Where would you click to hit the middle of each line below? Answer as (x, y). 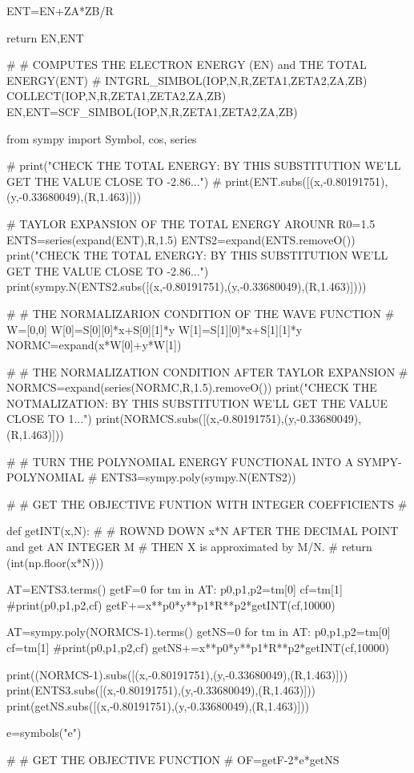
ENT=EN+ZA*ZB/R (60, 10)
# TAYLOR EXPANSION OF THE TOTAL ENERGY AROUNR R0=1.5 (191, 223)
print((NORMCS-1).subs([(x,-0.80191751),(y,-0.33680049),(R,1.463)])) (177, 674)
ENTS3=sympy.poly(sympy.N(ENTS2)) (199, 477)
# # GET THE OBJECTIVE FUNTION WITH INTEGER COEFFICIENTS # (207, 503)
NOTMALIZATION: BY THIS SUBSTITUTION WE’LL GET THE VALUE (197, 403)
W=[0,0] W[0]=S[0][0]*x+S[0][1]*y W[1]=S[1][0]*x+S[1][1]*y (155, 329)
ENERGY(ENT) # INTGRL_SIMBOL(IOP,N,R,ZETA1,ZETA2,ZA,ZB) (187, 80)
